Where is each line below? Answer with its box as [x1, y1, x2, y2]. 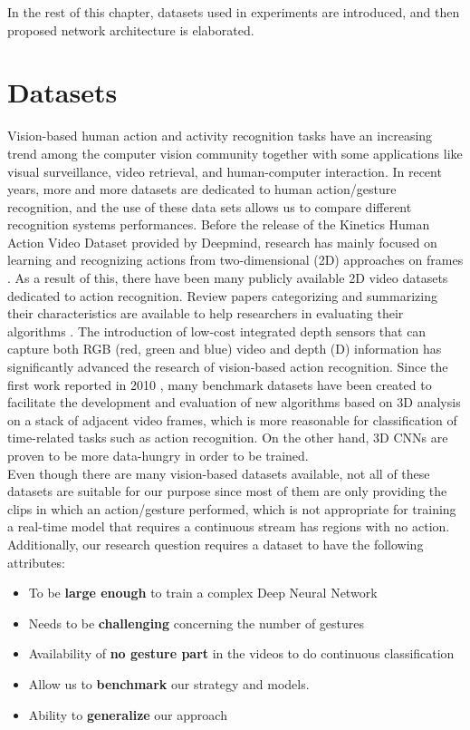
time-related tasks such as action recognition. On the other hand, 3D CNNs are [7, 428, 448, 447]
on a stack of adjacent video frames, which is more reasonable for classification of [7, 410, 457, 429]
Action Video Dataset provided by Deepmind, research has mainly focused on [7, 232, 437, 251]
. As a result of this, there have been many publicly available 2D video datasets [7, 268, 448, 287]
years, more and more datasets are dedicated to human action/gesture [7, 180, 397, 199]
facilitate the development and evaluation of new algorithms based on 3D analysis [7, 393, 461, 412]
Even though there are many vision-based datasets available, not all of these [7, 463, 430, 482]
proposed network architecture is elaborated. [7, 20, 254, 39]
